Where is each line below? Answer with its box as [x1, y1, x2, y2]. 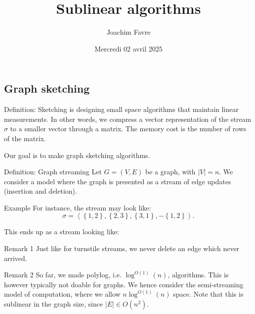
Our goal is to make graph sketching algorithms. [4, 150, 150, 160]
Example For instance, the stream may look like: [4, 202, 151, 212]
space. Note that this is [173, 289, 244, 299]
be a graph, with [145, 166, 196, 177]
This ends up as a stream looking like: [4, 226, 119, 237]
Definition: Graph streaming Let [4, 166, 102, 177]
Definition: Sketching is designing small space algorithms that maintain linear [4, 104, 239, 114]
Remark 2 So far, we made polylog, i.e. [4, 269, 122, 280]
